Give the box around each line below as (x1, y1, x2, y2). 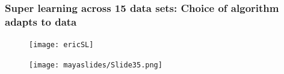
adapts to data (5, 14, 77, 29)
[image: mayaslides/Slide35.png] (29, 60, 162, 69)
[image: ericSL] (29, 41, 94, 50)
